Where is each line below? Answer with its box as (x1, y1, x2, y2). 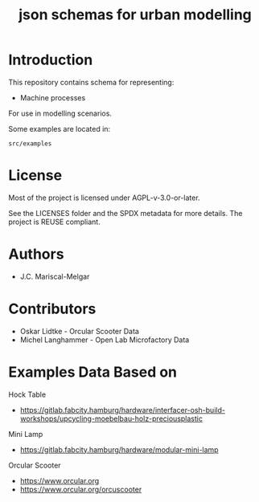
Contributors (8, 300, 97, 318)
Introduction (8, 51, 93, 69)
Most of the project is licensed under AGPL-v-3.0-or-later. (8, 193, 200, 202)
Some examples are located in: (8, 124, 111, 133)
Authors (8, 245, 64, 263)
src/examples (8, 139, 52, 148)
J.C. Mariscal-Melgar (19, 271, 90, 281)
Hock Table (8, 390, 47, 399)
